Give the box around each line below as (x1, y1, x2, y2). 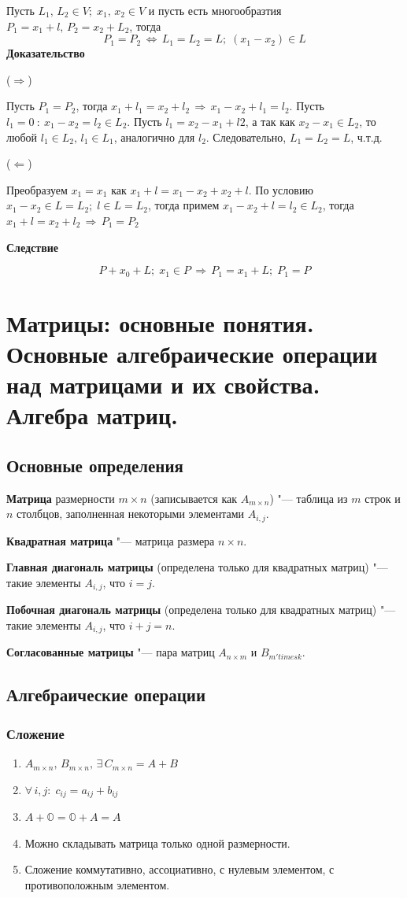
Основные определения (6, 453, 183, 477)
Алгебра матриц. (6, 399, 179, 431)
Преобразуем (6, 181, 68, 198)
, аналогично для (113, 128, 195, 145)
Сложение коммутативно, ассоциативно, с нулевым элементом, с (24, 861, 335, 878)
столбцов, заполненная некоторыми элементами (17, 505, 244, 522)
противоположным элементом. (24, 876, 170, 892)
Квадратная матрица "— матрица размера (6, 532, 215, 549)
